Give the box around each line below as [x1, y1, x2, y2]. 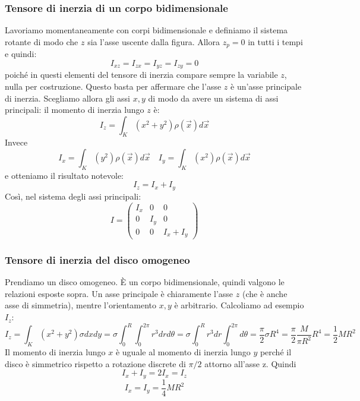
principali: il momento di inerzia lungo [5, 103, 144, 116]
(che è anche [242, 287, 288, 299]
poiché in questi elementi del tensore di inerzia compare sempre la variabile [5, 68, 278, 81]
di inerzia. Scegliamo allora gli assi [5, 91, 131, 104]
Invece [5, 136, 28, 149]
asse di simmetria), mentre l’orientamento [5, 299, 157, 311]
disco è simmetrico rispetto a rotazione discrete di [5, 357, 186, 370]
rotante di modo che [5, 35, 78, 48]
